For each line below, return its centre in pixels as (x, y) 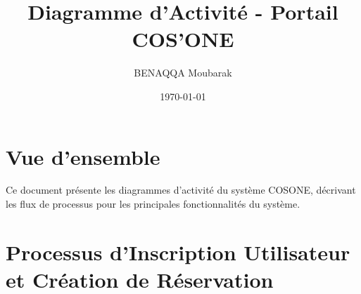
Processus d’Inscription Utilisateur (178, 252)
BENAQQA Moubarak (183, 73)
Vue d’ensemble (83, 156)
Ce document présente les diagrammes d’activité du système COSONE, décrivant (181, 190)
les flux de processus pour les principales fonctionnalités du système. (153, 204)
